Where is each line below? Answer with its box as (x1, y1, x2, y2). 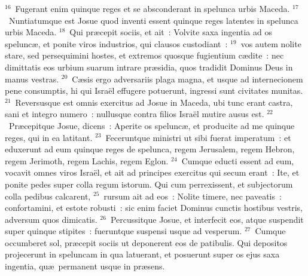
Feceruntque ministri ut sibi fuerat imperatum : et (105, 131, 291, 143)
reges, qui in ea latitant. (5, 131, 93, 143)
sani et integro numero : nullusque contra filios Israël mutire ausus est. (5, 108, 264, 120)
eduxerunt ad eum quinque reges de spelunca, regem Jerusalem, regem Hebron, (5, 143, 295, 155)
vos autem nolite (240, 37, 301, 50)
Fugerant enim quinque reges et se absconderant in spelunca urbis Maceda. (15, 2, 290, 14)
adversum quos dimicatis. (5, 213, 97, 225)
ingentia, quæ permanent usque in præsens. (5, 260, 165, 272)
